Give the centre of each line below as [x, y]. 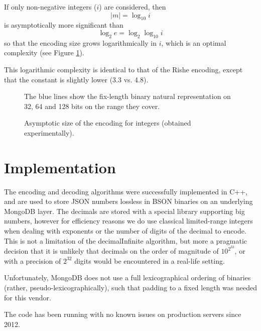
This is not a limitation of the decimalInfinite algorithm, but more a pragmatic [126, 240]
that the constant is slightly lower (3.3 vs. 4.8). [76, 79]
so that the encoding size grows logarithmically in [81, 42]
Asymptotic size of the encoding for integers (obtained [108, 123]
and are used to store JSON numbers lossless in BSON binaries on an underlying [128, 201]
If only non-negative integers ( [50, 7]
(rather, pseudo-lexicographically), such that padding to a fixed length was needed [130, 288]
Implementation [60, 167]
